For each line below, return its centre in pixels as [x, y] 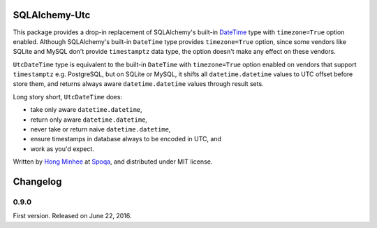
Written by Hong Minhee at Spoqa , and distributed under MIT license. [113, 162]
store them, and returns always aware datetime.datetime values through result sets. [139, 84]
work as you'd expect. [62, 149]
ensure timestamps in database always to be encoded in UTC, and [126, 139]
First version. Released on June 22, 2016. [72, 216]
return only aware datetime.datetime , [89, 120]
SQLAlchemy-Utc [52, 15]
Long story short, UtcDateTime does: [67, 97]
